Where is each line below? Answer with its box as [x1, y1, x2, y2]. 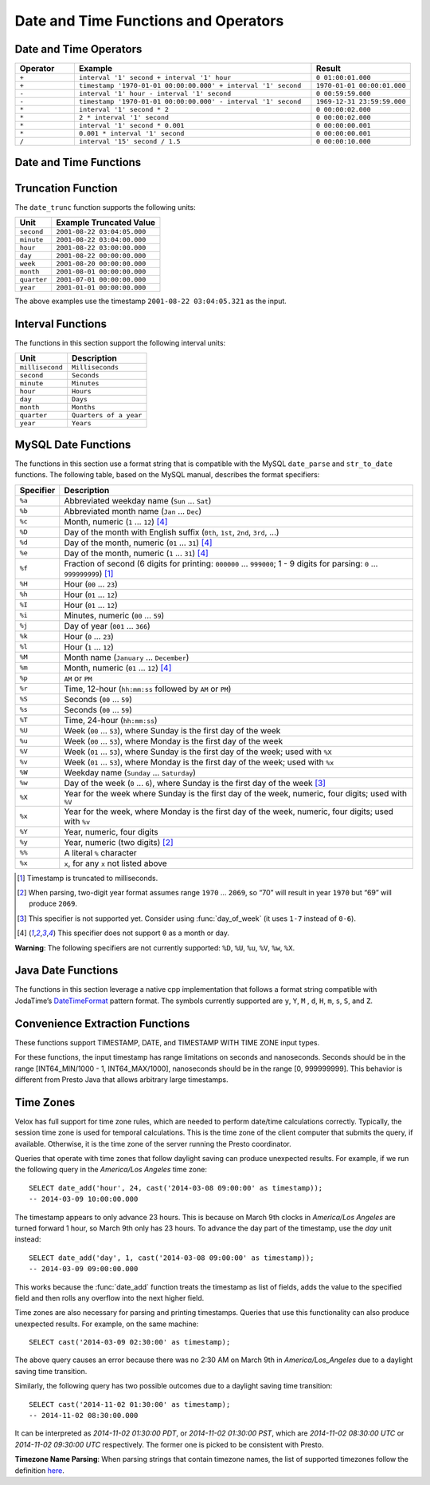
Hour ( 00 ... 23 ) [64, 579, 119, 590]
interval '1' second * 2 [78, 105, 169, 114]
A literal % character [64, 847, 137, 858]
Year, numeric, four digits [64, 826, 158, 837]
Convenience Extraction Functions [14, 1017, 190, 1030]
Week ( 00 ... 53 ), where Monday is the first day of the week [64, 735, 283, 746]
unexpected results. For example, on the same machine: [14, 1319, 199, 1329]
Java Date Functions [14, 964, 119, 977]
